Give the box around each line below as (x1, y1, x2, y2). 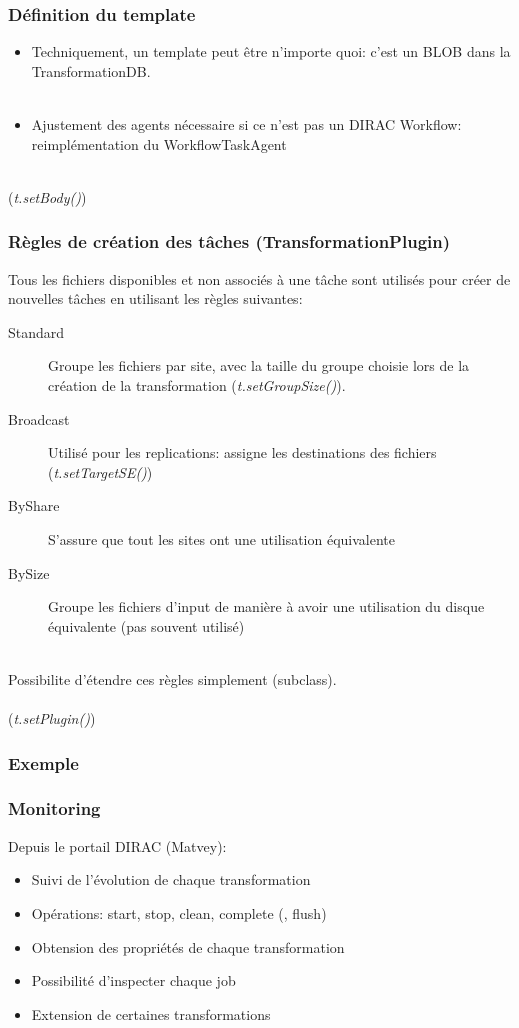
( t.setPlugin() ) (8, 708, 96, 729)
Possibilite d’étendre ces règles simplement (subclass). (8, 668, 337, 689)
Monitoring (8, 796, 101, 821)
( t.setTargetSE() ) (48, 461, 153, 482)
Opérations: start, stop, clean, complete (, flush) (31, 902, 327, 923)
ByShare (8, 495, 60, 516)
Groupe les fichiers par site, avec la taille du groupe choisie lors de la (48, 355, 470, 376)
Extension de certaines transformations (31, 1003, 271, 1024)
